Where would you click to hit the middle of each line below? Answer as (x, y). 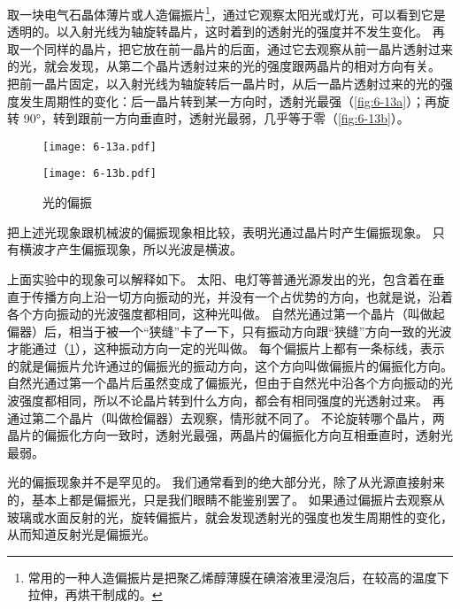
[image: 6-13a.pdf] (100, 146)
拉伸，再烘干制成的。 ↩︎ (95, 594)
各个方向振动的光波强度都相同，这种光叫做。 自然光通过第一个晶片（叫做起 (226, 314)
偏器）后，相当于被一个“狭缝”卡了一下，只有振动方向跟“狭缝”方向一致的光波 (230, 331)
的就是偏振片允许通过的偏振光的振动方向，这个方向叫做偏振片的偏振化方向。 (230, 365)
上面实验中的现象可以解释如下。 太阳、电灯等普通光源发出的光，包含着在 (220, 278)
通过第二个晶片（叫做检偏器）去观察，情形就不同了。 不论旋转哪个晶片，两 (226, 417)
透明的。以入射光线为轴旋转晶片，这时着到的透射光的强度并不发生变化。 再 (226, 31)
